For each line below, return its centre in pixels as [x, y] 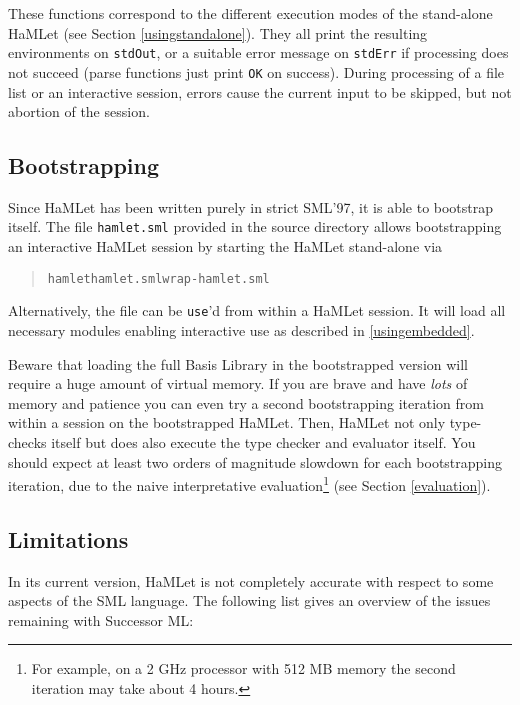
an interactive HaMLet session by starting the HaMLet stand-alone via [225, 246]
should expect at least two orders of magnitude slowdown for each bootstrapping [255, 461]
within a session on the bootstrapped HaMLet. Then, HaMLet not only [227, 422]
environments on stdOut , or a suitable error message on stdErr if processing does [258, 52]
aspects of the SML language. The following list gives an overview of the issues [249, 600]
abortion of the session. [79, 111]
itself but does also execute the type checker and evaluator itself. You [263, 442]
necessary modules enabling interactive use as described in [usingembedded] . [241, 330]
